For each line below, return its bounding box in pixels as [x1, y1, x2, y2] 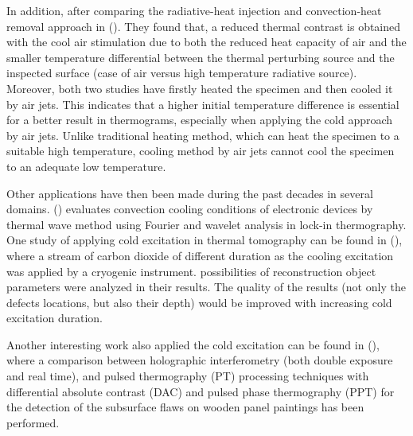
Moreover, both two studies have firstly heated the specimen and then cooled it [6, 80, 393, 96]
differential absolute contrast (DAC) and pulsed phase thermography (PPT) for [6, 383, 395, 399]
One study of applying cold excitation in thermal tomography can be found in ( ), [6, 232, 403, 248]
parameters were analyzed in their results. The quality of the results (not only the [6, 278, 406, 295]
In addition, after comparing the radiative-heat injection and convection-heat [6, 2, 382, 18]
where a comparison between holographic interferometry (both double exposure [6, 352, 393, 368]
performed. [6, 414, 60, 430]
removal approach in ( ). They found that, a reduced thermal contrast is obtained [6, 18, 401, 34]
